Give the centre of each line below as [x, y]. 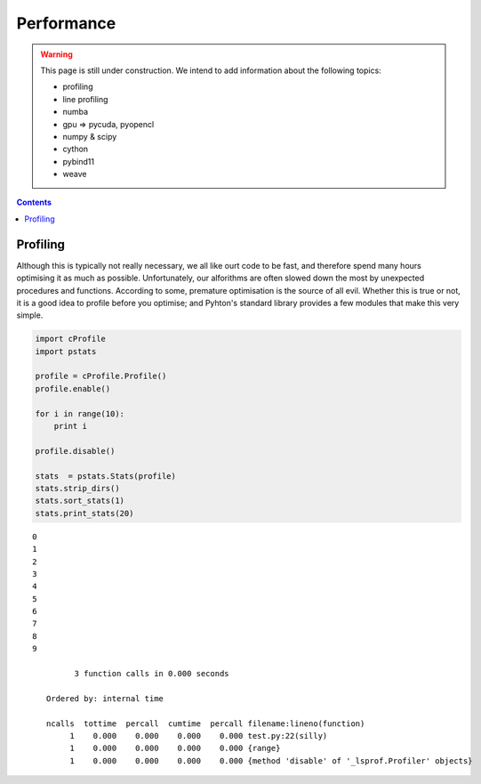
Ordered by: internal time [105, 698]
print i [71, 426]
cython [76, 149]
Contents [34, 202]
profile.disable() [75, 451]
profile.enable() [73, 388]
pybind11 [79, 161]
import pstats [66, 351]
